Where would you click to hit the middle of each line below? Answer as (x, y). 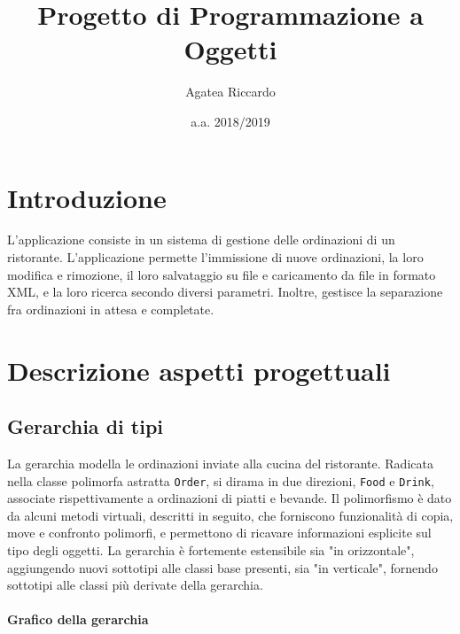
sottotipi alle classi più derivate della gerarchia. (135, 585)
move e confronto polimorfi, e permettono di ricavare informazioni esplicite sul (219, 533)
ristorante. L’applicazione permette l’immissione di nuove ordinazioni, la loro (215, 257)
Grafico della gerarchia (78, 619)
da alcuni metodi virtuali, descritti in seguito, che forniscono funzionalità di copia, (230, 515)
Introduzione (87, 197)
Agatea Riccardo (230, 92)
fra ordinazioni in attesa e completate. (111, 309)
